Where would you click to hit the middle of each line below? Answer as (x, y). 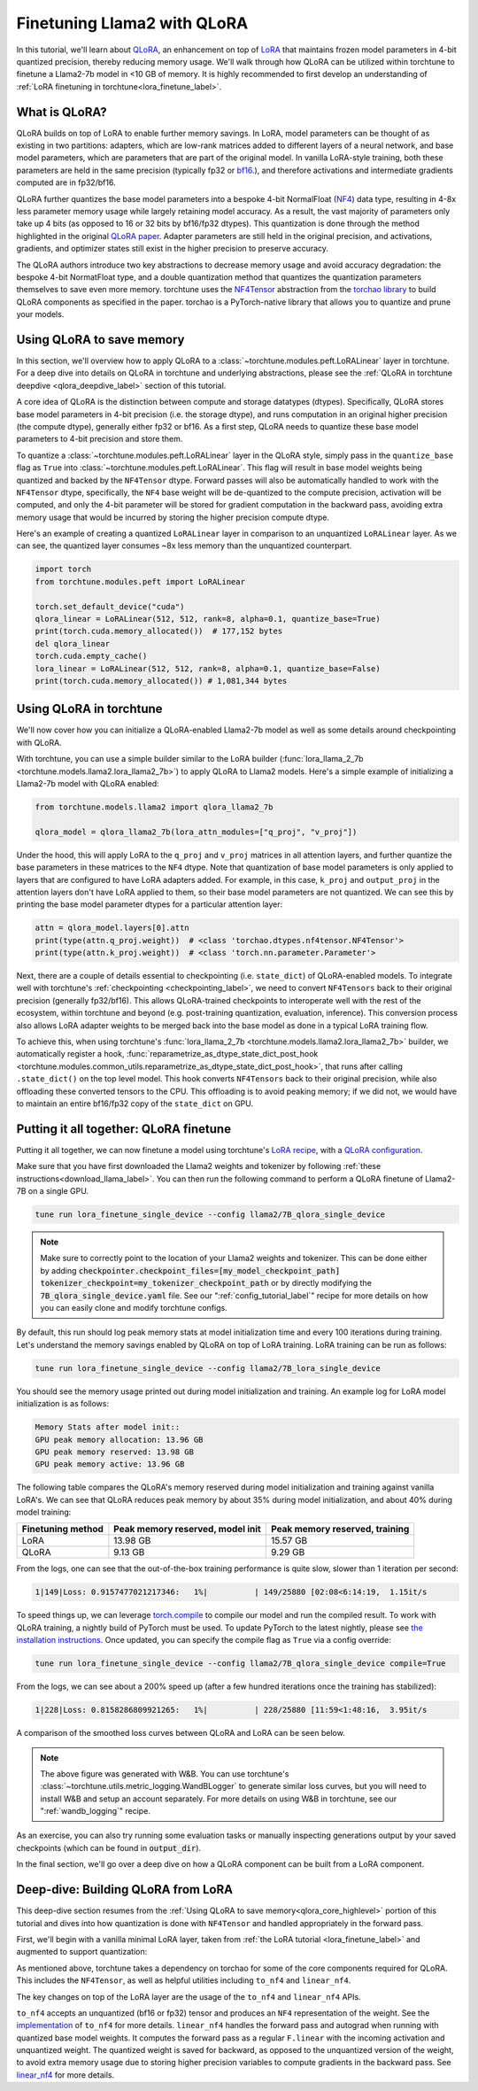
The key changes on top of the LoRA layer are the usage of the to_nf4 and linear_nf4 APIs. (189, 1996)
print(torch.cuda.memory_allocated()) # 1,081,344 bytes (161, 681)
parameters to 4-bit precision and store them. (100, 439)
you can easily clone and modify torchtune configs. (134, 1308)
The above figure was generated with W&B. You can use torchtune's (165, 1773)
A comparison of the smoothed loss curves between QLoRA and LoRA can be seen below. (181, 1733)
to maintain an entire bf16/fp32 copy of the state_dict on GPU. (135, 1104)
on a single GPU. (58, 1191)
